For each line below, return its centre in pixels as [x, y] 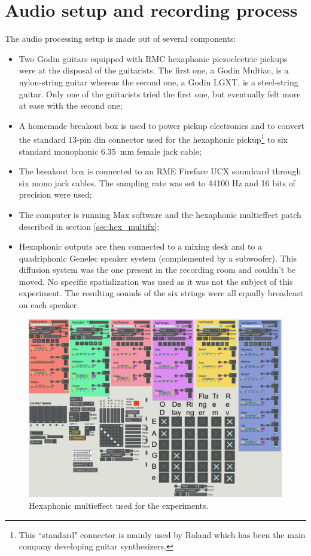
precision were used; [55, 194]
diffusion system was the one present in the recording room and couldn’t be [157, 270]
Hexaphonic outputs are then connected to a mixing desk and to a [140, 246]
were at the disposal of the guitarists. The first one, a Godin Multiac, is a [154, 70]
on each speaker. [49, 305]
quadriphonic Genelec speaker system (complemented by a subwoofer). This [158, 258]
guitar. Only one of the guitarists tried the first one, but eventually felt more [160, 93]
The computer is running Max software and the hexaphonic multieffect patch [160, 214]
